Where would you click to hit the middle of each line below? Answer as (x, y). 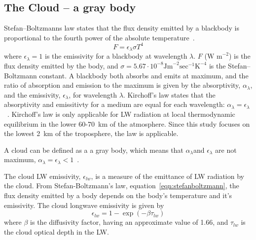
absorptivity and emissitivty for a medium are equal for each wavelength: (114, 104)
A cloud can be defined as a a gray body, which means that (94, 150)
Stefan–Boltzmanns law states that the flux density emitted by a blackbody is (122, 28)
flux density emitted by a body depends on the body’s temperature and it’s (118, 195)
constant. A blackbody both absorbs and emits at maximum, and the (144, 75)
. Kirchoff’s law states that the (169, 94)
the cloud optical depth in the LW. (56, 231)
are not (226, 150)
